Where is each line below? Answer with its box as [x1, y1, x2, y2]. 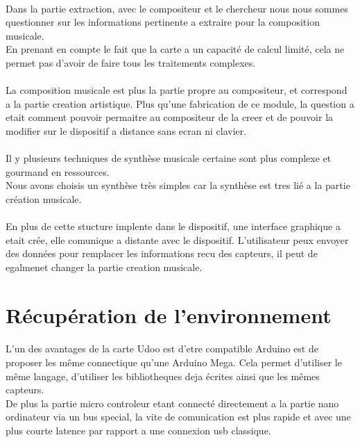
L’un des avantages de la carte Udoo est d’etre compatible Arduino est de [6, 341, 318, 356]
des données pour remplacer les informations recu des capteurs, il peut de [6, 246, 318, 261]
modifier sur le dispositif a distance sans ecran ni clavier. [6, 123, 247, 138]
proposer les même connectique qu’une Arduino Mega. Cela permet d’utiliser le [6, 355, 342, 370]
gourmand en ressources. [6, 164, 110, 179]
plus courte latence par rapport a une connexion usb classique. [6, 423, 271, 437]
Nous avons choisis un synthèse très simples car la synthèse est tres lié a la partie [6, 178, 350, 193]
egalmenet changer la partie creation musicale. [6, 259, 203, 274]
